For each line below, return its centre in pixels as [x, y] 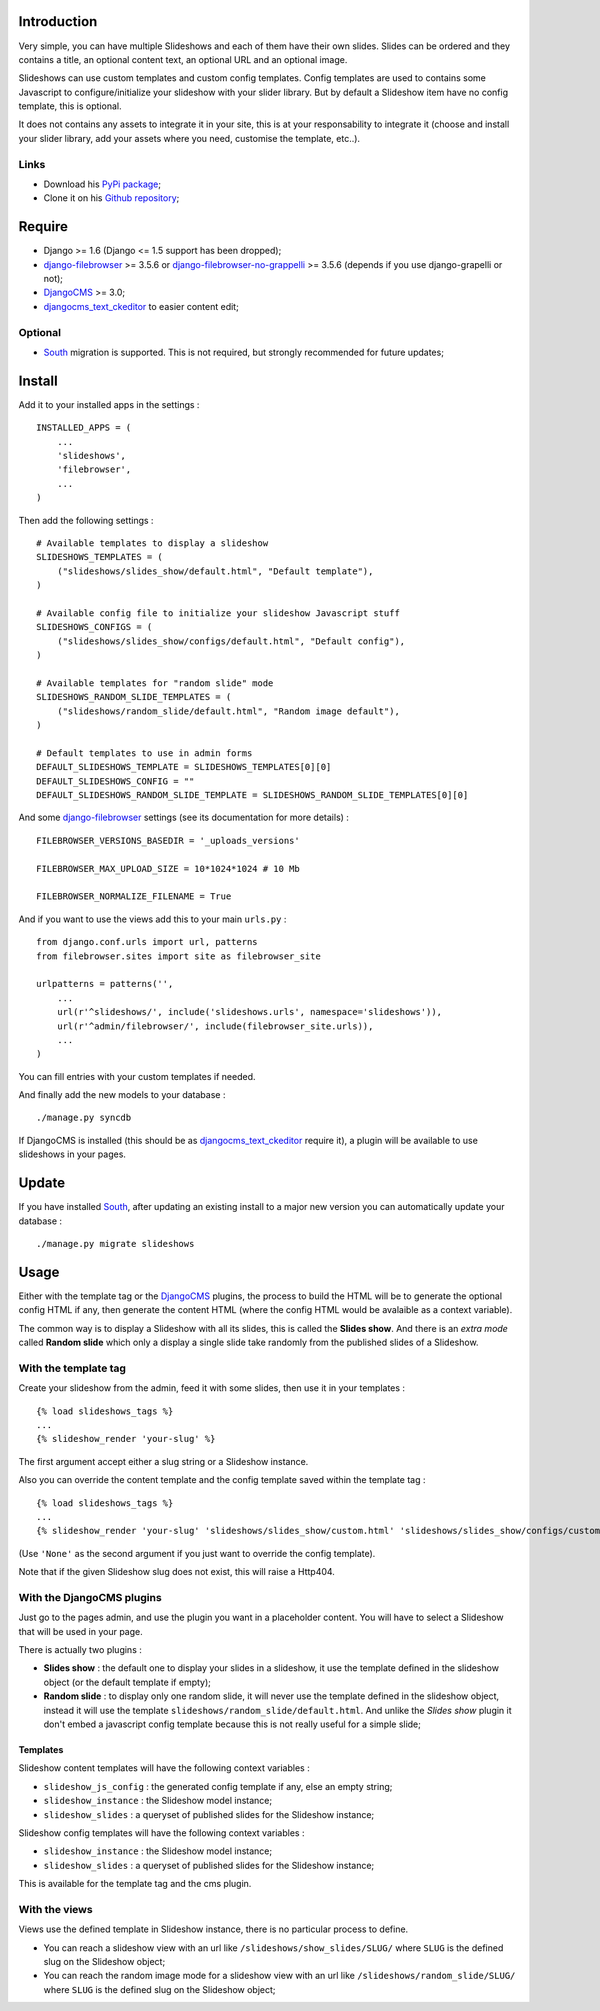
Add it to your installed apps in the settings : [109, 404]
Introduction [58, 21]
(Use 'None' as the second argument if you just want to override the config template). [197, 1553]
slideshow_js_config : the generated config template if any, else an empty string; [218, 1786]
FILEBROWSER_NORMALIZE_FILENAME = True [134, 896]
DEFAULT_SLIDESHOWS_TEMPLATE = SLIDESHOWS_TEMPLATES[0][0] [184, 767]
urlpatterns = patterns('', [105, 984]
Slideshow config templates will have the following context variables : [161, 1832]
